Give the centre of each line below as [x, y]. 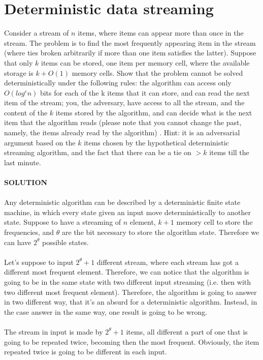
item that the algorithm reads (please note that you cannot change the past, [123, 122]
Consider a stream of [37, 33]
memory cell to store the [215, 222]
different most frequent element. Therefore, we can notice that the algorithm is [127, 272]
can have [18, 242]
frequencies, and [29, 232]
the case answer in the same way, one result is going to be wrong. [106, 311]
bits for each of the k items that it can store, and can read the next [145, 92]
